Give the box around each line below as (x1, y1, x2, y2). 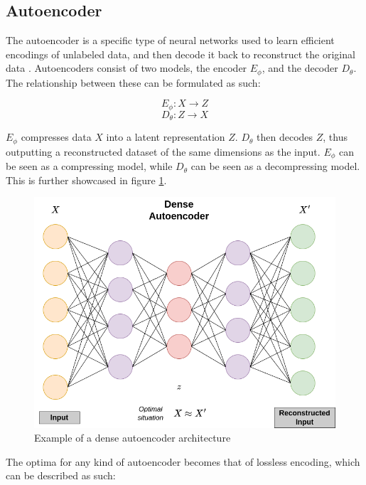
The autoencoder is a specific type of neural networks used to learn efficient (6, 33, 335, 48)
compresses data (21, 129, 92, 144)
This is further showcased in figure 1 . (6, 172, 167, 187)
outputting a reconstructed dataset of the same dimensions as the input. (6, 144, 321, 159)
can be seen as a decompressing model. (190, 159, 360, 174)
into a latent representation (106, 129, 225, 144)
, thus (323, 129, 348, 144)
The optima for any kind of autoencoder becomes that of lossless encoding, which (6, 454, 360, 469)
